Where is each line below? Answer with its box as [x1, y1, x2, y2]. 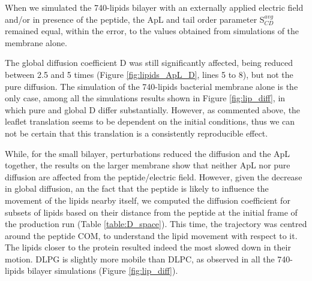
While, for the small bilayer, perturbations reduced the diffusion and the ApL [5, 147, 290, 159]
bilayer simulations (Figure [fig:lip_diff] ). [27, 264, 178, 277]
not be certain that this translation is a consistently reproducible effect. [5, 126, 268, 139]
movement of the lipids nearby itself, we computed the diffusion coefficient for [5, 194, 290, 206]
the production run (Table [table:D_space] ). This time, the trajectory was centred [5, 217, 307, 230]
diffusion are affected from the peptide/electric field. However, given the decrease [5, 170, 302, 183]
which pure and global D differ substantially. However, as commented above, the [5, 103, 301, 116]
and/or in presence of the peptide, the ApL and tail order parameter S [5, 13, 265, 25]
